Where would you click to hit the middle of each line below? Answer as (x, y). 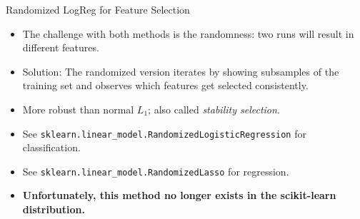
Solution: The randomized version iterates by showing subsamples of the (181, 71)
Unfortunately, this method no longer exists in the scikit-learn (179, 195)
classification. (51, 147)
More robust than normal (78, 109)
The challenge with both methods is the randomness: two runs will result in (188, 33)
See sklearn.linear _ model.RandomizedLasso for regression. (156, 171)
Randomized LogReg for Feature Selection (98, 9)
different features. (61, 47)
